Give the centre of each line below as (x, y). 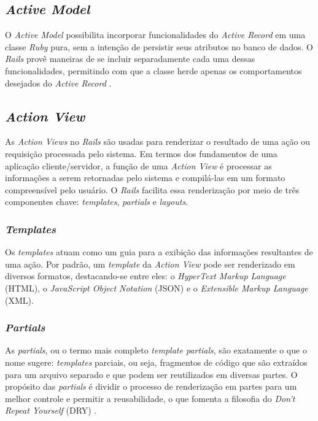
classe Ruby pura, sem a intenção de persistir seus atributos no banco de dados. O (159, 46)
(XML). (19, 300)
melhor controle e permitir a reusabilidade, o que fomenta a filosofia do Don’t (150, 398)
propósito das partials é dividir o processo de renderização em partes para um (151, 386)
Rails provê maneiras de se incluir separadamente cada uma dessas (130, 59)
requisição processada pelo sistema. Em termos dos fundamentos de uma (141, 153)
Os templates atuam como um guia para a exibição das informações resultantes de (159, 252)
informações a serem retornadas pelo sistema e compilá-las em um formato (145, 178)
